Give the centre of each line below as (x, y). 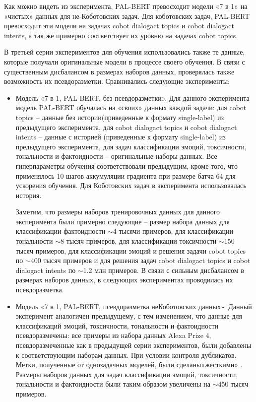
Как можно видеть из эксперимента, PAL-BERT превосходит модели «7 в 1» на (126, 6)
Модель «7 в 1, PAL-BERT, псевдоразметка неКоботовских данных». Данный (134, 306)
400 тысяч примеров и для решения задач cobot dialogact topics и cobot (140, 260)
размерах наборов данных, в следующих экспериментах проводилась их (124, 280)
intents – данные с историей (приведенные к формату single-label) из (121, 137)
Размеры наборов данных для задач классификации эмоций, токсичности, (127, 374)
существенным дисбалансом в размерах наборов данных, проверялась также (119, 71)
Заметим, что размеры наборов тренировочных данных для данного (118, 212)
